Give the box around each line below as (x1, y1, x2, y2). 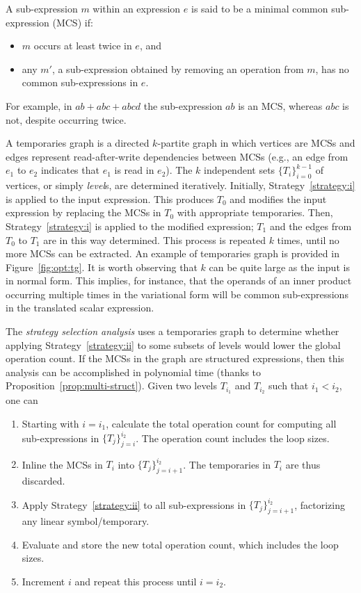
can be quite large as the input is (209, 259, 350, 274)
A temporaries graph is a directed (6, 136, 150, 150)
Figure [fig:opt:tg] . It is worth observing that (6, 259, 198, 274)
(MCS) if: (52, 15, 93, 29)
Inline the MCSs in (22, 457, 103, 471)
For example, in (6, 98, 72, 113)
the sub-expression (143, 98, 223, 113)
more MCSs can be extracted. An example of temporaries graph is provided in (6, 246, 339, 261)
